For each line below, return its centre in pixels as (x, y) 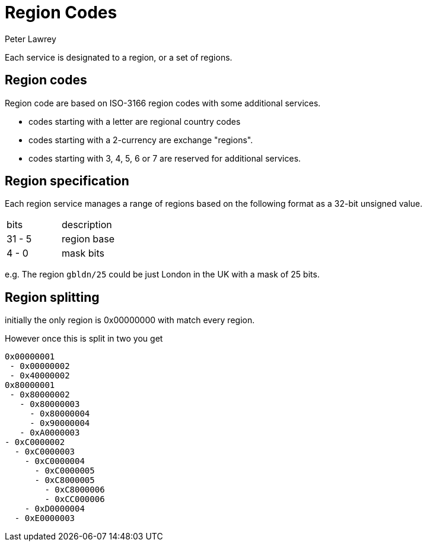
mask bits (83, 253)
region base (88, 239)
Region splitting (52, 297)
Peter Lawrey (31, 39)
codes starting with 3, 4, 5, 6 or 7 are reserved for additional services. (165, 158)
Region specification (67, 181)
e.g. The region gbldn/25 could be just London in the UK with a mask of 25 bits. (162, 274)
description (87, 225)
